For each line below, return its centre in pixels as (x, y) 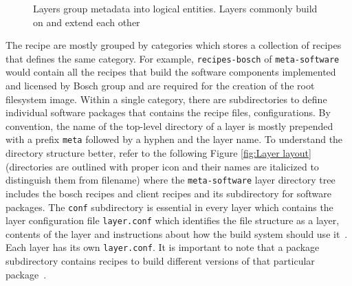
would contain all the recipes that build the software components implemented (171, 72)
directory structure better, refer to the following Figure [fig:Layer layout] (158, 153)
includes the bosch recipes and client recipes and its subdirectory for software (169, 193)
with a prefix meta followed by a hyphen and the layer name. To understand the (174, 139)
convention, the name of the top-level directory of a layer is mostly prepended (169, 125)
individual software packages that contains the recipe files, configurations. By (168, 112)
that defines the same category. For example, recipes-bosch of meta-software (173, 58)
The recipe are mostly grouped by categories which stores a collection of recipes (174, 45)
